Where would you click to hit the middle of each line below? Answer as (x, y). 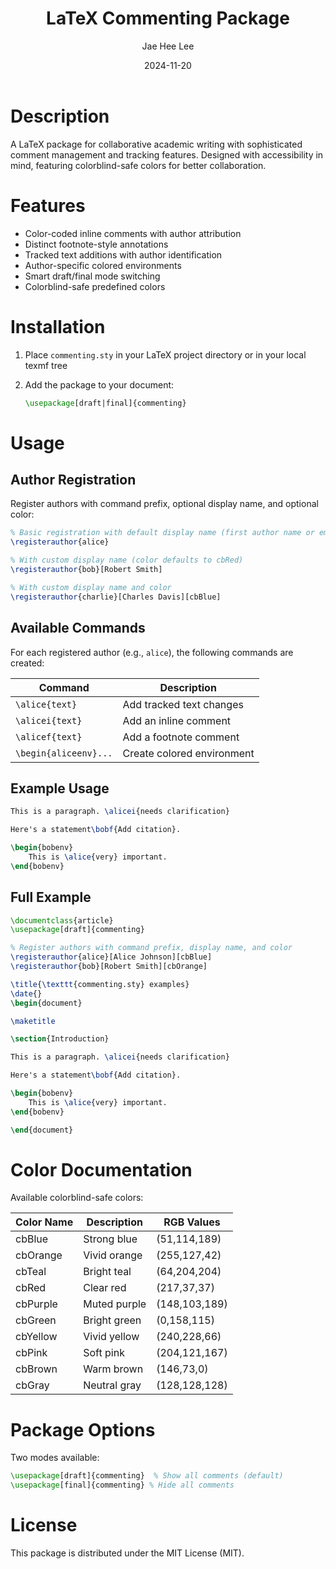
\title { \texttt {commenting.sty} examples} (100, 984)
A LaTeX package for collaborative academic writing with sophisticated (156, 144)
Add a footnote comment (181, 737)
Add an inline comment (177, 720)
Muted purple (115, 1304)
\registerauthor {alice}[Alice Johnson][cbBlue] (111, 957)
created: (27, 663)
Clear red (105, 1288)
